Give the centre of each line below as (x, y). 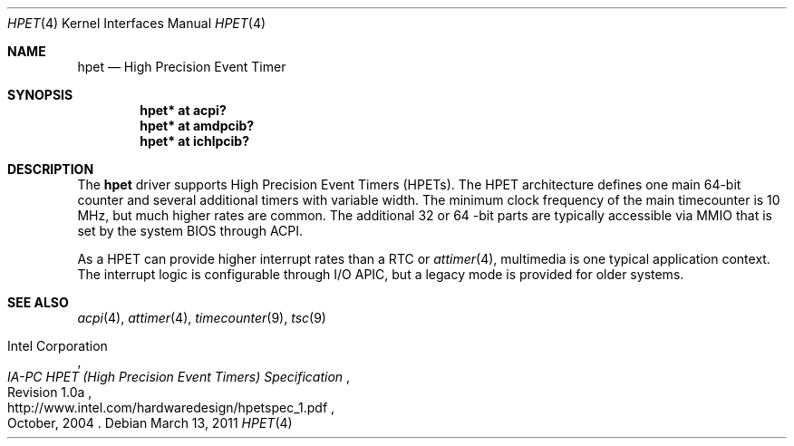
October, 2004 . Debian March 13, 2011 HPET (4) (150, 423)
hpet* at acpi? (183, 110)
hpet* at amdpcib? (197, 126)
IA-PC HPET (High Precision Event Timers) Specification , (179, 377)
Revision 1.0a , (50, 392)
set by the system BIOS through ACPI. (190, 231)
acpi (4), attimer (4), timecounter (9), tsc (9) (202, 318)
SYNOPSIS (40, 95)
